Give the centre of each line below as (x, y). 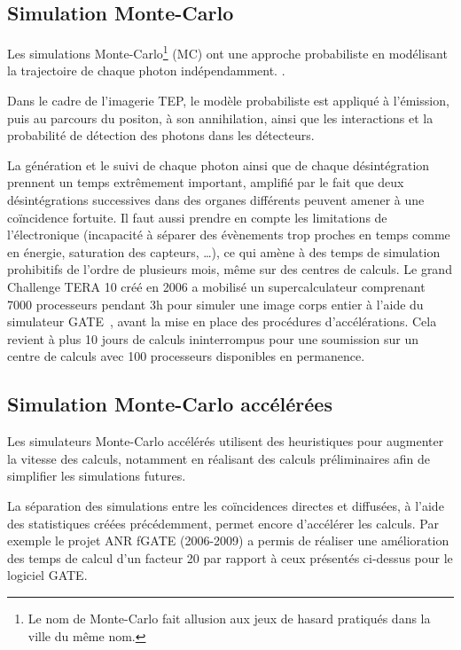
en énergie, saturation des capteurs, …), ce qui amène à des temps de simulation (224, 251)
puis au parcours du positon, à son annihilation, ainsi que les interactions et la (220, 117)
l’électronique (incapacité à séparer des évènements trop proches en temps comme (229, 235)
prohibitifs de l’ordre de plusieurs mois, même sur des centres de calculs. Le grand (230, 269)
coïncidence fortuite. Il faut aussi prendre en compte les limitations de (197, 217)
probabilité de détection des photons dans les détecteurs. (161, 135)
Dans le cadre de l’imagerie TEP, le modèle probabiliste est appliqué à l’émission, (228, 101)
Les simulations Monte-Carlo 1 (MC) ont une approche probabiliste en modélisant (227, 52)
